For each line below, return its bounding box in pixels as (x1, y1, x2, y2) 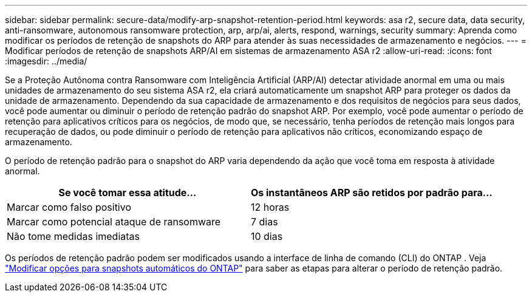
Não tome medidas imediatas (7, 230, 140, 242)
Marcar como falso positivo (7, 201, 132, 213)
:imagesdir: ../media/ (5, 56, 87, 66)
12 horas (250, 201, 290, 213)
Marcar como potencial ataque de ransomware (7, 216, 221, 228)
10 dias (250, 230, 283, 242)
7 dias (250, 216, 278, 228)
